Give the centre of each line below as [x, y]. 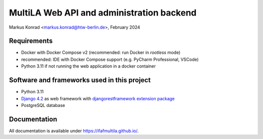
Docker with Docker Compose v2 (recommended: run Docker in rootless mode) [101, 52]
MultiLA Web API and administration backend [103, 13]
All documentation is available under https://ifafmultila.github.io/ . [74, 131]
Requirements [31, 41]
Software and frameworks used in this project [80, 80]
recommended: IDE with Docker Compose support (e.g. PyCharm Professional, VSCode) [110, 59]
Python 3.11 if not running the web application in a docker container [88, 66]
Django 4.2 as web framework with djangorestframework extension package [98, 98]
